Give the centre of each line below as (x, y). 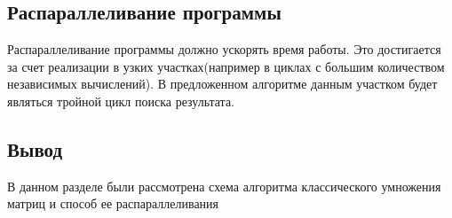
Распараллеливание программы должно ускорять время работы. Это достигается (224, 49)
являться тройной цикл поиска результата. (121, 101)
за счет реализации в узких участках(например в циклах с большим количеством (226, 66)
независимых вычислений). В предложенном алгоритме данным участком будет (222, 84)
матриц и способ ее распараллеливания (113, 203)
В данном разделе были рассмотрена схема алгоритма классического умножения (224, 186)
